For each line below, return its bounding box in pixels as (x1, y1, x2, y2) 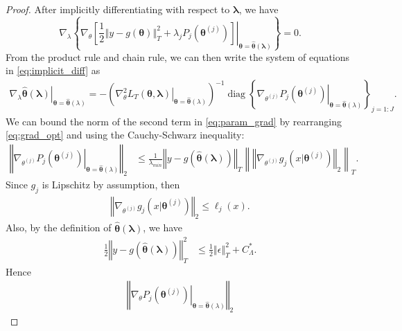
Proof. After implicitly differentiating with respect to (6, 2, 230, 16)
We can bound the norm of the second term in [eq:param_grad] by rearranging (6, 114, 342, 128)
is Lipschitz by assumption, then (42, 177, 180, 191)
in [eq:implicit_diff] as (6, 63, 101, 78)
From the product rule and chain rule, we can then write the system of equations (6, 49, 350, 64)
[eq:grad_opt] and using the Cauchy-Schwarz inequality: (6, 127, 245, 142)
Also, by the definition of (6, 220, 112, 235)
